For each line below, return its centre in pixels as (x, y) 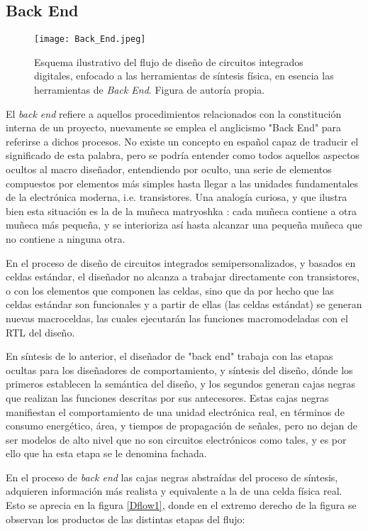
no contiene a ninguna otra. (66, 238)
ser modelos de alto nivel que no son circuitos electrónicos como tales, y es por (176, 439)
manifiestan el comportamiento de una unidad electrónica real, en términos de (175, 411)
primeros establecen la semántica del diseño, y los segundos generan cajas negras (181, 384)
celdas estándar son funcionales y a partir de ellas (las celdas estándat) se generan (184, 304)
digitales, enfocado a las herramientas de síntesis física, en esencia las (184, 76)
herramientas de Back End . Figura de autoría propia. (150, 90)
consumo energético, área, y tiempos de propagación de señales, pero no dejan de (182, 426)
